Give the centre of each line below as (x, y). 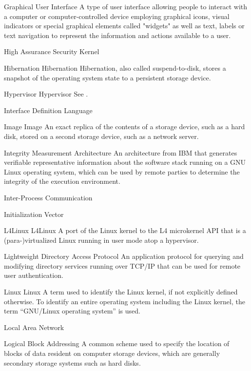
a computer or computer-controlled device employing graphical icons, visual (117, 16)
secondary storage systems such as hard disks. (72, 362)
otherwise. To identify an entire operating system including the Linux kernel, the (125, 301)
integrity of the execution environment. (62, 181)
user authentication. (34, 275)
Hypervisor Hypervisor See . (46, 94)
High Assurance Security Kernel (52, 51)
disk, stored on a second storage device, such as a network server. (101, 136)
